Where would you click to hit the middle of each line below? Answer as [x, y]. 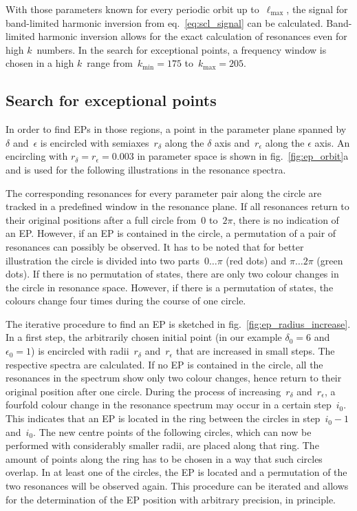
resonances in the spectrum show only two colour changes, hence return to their [174, 378]
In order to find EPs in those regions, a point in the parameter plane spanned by [176, 129]
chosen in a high [40, 63]
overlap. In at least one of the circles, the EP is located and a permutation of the [176, 472]
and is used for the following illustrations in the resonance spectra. [146, 169]
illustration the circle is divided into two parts [102, 260]
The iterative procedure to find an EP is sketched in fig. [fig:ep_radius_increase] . [178, 323]
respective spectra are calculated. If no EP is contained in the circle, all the [164, 364]
